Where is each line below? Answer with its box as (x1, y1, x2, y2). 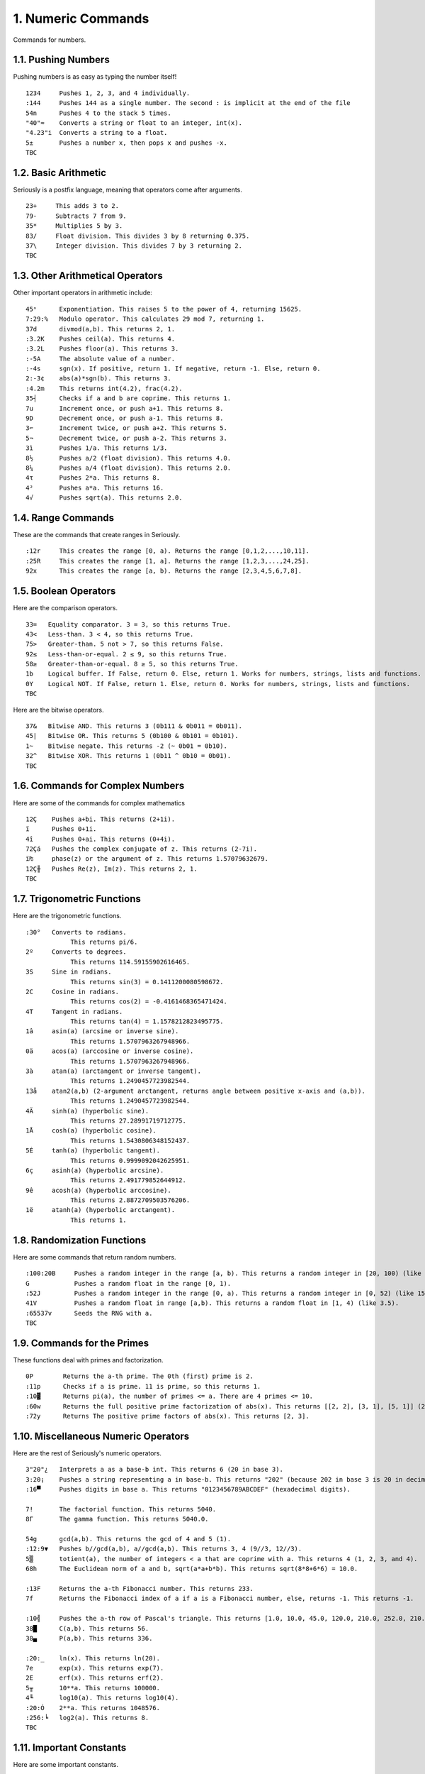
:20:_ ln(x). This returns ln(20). (25, 1654, 161, 1662)
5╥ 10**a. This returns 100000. (25, 1684, 161, 1692)
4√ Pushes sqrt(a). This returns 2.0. (25, 494, 183, 502)
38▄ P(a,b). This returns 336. (25, 1634, 153, 1642)
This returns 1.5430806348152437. (70, 1136, 191, 1145)
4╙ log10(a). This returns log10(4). (25, 1694, 179, 1702)
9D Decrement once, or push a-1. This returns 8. (25, 414, 224, 422)
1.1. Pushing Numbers (13, 54, 110, 66)
